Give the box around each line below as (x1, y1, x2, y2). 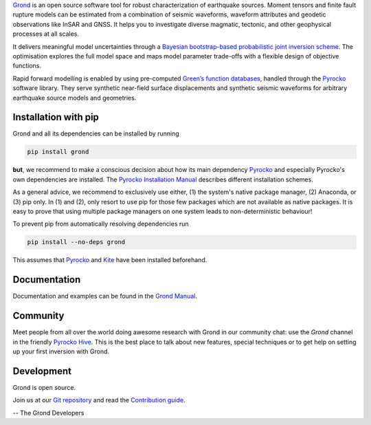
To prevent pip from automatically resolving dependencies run (12, 220, 189, 228)
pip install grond (27, 148, 89, 156)
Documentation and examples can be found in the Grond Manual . (12, 292, 197, 301)
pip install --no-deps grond (27, 238, 126, 246)
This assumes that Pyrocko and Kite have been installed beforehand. (12, 256, 207, 264)
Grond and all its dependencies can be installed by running (12, 129, 180, 138)
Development (12, 365, 72, 377)
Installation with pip (12, 111, 100, 123)
